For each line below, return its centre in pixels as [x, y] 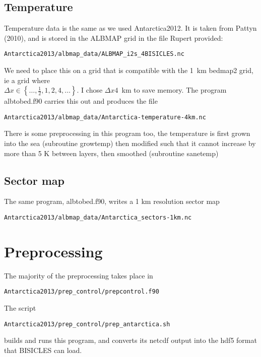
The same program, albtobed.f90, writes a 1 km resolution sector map [112, 201]
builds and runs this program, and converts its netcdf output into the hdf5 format [130, 340]
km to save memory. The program [174, 90]
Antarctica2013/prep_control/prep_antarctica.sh [87, 324]
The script [20, 308]
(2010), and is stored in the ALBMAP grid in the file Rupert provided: [114, 38]
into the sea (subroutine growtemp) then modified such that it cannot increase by [130, 143]
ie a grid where [27, 80]
